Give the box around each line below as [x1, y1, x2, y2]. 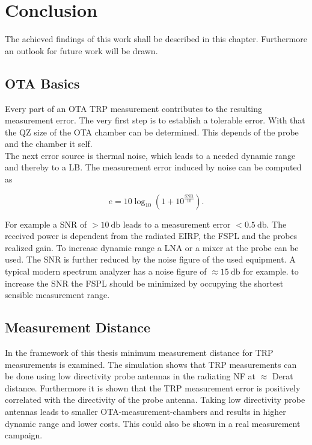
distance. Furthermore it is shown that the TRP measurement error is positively [5, 381, 301, 394]
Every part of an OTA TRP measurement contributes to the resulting [5, 102, 263, 114]
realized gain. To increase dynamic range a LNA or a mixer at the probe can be [5, 241, 299, 254]
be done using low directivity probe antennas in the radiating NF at [5, 370, 256, 382]
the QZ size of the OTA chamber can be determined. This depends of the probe [5, 125, 299, 138]
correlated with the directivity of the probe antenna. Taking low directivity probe [5, 393, 305, 406]
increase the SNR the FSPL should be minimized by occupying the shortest [5, 276, 284, 289]
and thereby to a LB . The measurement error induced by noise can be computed [5, 161, 302, 173]
